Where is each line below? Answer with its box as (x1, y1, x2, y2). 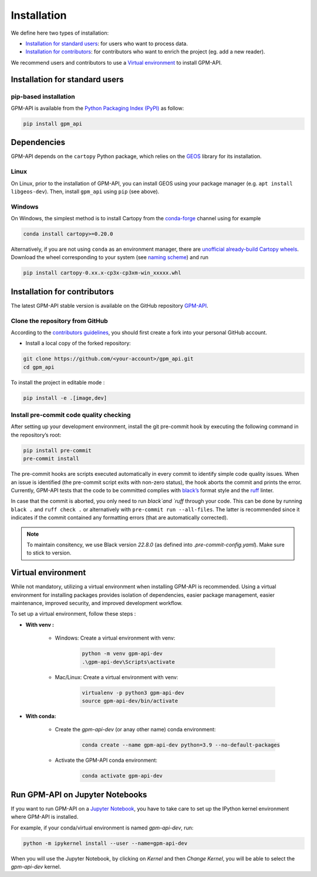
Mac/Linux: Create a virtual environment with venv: (55, 673, 178, 681)
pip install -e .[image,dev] (23, 394, 107, 401)
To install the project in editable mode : (11, 379, 105, 386)
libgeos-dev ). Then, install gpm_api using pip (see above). (11, 188, 160, 195)
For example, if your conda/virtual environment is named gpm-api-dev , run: (11, 824, 194, 831)
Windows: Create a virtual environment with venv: (55, 634, 176, 641)
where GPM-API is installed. (11, 814, 79, 821)
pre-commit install (23, 455, 79, 462)
